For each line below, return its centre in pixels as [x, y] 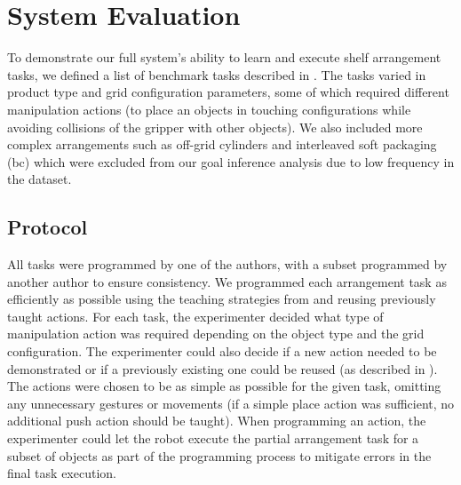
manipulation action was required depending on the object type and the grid [216, 334]
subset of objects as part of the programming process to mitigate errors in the [219, 455]
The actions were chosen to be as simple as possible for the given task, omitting [224, 386]
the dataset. [40, 179]
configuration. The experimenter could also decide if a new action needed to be [222, 351]
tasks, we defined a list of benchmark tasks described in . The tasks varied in [217, 74]
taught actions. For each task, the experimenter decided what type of [195, 316]
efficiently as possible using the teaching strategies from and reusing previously [222, 299]
